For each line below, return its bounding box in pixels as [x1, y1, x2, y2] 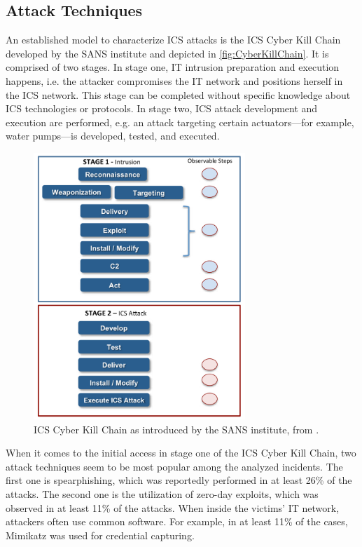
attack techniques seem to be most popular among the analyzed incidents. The [6, 459, 343, 473]
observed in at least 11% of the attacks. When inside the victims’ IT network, [6, 500, 340, 515]
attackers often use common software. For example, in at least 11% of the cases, [6, 514, 348, 529]
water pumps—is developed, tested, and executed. [6, 128, 220, 143]
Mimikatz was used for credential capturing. [6, 527, 195, 542]
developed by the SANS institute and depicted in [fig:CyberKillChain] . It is [6, 46, 329, 60]
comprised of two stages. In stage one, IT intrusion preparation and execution [6, 60, 340, 74]
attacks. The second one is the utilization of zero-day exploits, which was [6, 486, 319, 501]
